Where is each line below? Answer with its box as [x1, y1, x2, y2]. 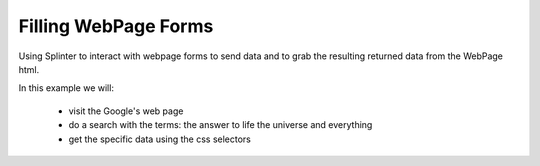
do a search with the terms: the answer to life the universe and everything [68, 119, 373, 131]
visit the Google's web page [68, 105, 184, 117]
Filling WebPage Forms [18, 15, 214, 37]
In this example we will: [18, 82, 115, 94]
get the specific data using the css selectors [68, 133, 252, 145]
